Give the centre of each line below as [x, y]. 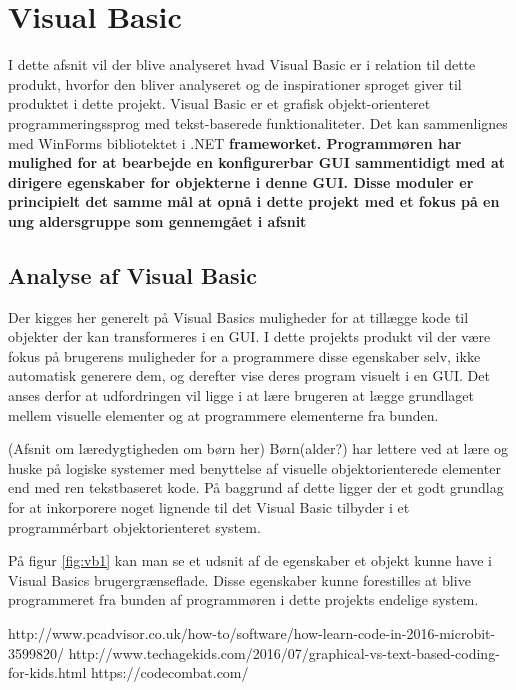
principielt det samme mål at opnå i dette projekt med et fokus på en [254, 201]
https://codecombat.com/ [169, 672]
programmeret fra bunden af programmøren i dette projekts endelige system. [243, 599]
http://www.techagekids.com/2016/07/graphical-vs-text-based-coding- [284, 652]
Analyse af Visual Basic [132, 274]
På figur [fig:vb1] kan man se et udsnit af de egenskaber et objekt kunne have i [250, 560]
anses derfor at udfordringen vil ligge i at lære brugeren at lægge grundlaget [241, 395]
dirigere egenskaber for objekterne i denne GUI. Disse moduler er [241, 181]
